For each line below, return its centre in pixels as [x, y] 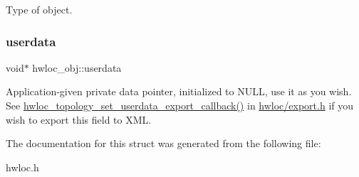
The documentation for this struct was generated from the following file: [163, 143]
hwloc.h [22, 167]
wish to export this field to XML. [79, 119]
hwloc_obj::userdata [77, 67]
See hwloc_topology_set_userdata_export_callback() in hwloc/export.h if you [180, 105]
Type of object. [39, 9]
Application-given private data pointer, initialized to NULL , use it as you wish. [179, 91]
